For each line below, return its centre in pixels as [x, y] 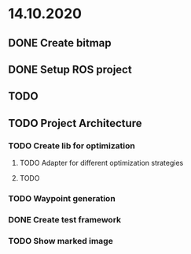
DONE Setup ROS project [70, 69]
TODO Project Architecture [75, 123]
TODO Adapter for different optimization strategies [101, 163]
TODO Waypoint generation [62, 198]
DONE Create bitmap [60, 43]
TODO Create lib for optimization [72, 145]
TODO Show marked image [61, 241]
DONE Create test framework [65, 219]
